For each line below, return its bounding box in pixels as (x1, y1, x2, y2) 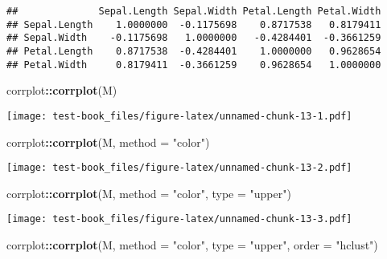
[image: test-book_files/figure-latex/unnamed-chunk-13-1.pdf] (6, 110, 352, 122)
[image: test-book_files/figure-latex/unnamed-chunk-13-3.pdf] (6, 213, 352, 225)
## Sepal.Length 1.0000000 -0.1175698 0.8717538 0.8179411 (6, 18, 381, 30)
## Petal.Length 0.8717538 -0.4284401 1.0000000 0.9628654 (6, 45, 381, 57)
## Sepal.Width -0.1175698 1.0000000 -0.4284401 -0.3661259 (6, 32, 381, 44)
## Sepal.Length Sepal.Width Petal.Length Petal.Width (6, 6, 381, 17)
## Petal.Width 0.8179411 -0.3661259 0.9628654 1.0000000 (6, 59, 381, 71)
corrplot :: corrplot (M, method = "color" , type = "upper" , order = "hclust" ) (6, 237, 378, 253)
